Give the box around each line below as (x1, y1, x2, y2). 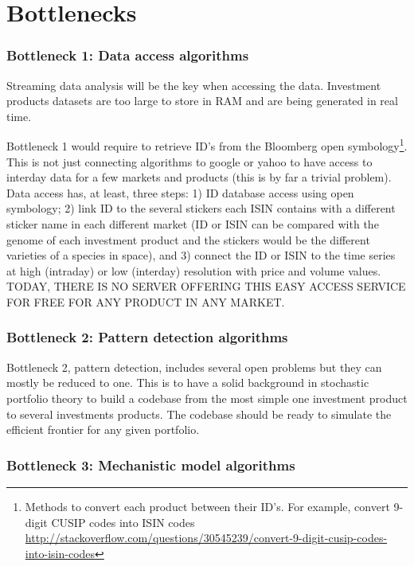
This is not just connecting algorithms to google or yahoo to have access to (6, 153, 373, 170)
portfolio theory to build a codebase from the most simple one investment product (6, 389, 408, 406)
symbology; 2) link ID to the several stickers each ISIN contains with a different (6, 200, 396, 217)
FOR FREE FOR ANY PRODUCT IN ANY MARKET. (6, 293, 285, 310)
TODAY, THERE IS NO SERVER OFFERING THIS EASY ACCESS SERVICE (6, 278, 406, 295)
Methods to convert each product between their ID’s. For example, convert (25, 498, 390, 514)
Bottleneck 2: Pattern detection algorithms (6, 327, 288, 347)
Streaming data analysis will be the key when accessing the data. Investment (6, 76, 381, 93)
